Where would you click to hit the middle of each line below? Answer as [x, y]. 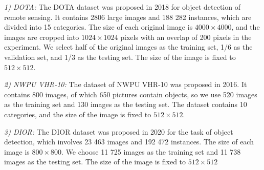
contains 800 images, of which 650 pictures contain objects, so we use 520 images [131, 94]
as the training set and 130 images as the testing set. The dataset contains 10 [126, 104]
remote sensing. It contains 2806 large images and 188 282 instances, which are [128, 17]
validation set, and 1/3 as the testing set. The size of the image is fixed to [120, 57]
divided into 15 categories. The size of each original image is [98, 27]
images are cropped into [42, 37]
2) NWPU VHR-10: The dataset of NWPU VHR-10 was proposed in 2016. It [126, 84]
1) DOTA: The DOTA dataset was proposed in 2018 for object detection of [122, 7]
